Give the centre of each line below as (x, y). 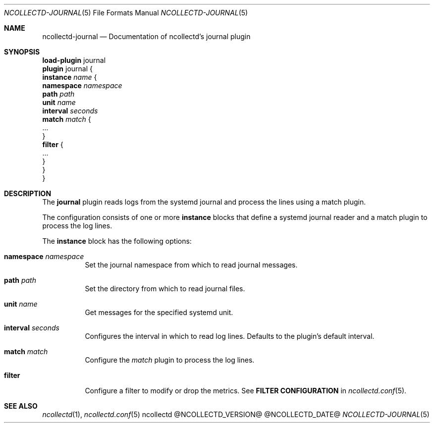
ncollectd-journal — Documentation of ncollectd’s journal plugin (146, 36)
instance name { (70, 77)
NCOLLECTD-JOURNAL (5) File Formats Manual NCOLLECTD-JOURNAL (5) (126, 13)
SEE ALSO (21, 406)
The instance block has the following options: (117, 241)
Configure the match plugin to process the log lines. (170, 360)
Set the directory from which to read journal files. (165, 289)
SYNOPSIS (22, 52)
